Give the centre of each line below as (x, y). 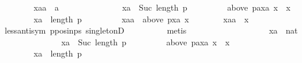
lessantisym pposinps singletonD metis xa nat (151, 30)
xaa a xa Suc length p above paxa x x (162, 7)
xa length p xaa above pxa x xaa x (141, 19)
